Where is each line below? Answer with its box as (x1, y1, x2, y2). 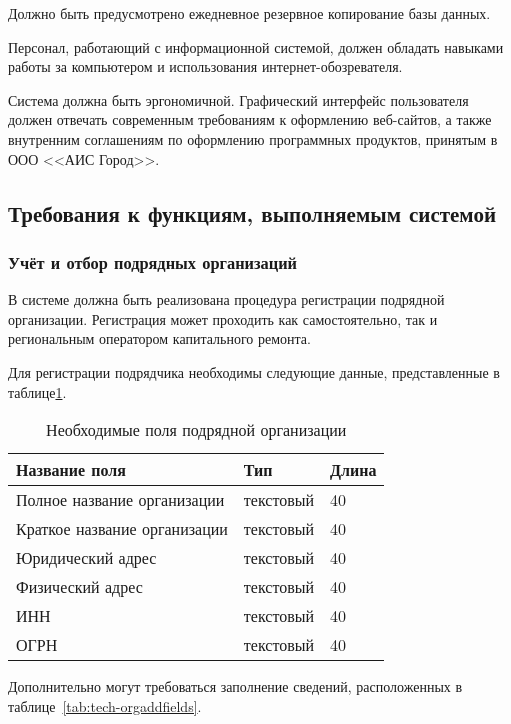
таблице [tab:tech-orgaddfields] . (8, 695, 202, 716)
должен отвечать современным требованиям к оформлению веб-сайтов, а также (8, 109, 492, 130)
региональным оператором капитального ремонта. (8, 328, 311, 349)
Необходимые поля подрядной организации (46, 418, 347, 442)
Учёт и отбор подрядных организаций (8, 249, 298, 274)
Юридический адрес (16, 546, 157, 570)
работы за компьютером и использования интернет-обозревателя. (8, 56, 403, 77)
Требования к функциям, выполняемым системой (8, 197, 496, 228)
